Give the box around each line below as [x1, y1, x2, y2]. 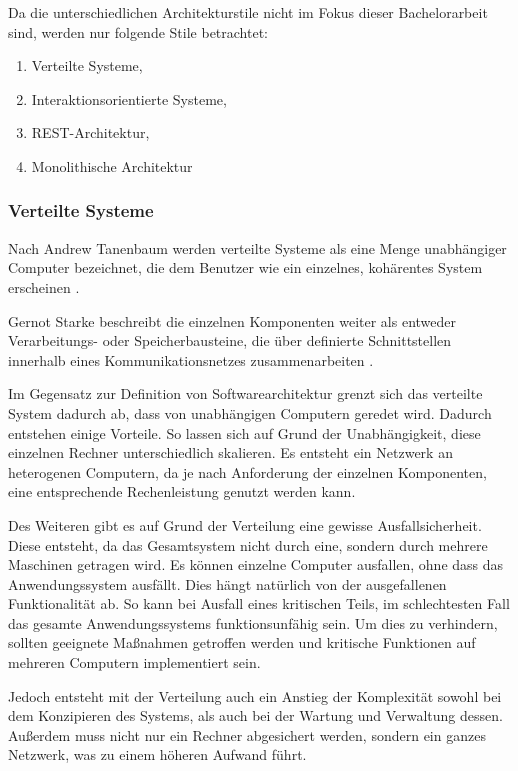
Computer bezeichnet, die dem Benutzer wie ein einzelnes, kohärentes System [8, 257, 483, 278]
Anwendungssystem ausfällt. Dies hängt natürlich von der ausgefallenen [8, 573, 447, 594]
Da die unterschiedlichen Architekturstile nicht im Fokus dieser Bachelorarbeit [8, 2, 488, 22]
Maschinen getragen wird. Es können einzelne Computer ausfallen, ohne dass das [8, 554, 504, 575]
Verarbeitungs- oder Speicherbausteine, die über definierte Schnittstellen [8, 330, 452, 351]
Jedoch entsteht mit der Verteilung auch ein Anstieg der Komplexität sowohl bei [8, 685, 502, 706]
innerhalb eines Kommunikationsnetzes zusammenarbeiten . [8, 349, 374, 370]
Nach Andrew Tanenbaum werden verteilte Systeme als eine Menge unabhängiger [8, 237, 507, 258]
